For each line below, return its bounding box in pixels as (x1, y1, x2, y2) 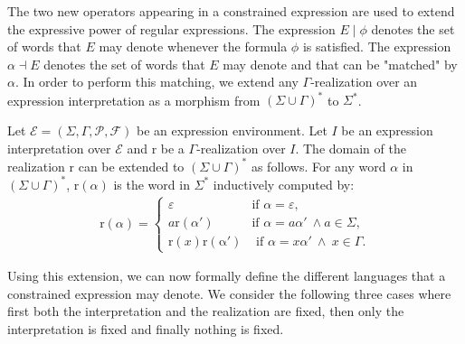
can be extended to (78, 156, 185, 175)
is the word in (113, 174, 190, 193)
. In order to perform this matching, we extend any (14, 72, 299, 91)
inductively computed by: (213, 174, 355, 193)
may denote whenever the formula (99, 37, 288, 56)
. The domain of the (295, 138, 406, 157)
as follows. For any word (251, 156, 386, 175)
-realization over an (310, 72, 418, 91)
